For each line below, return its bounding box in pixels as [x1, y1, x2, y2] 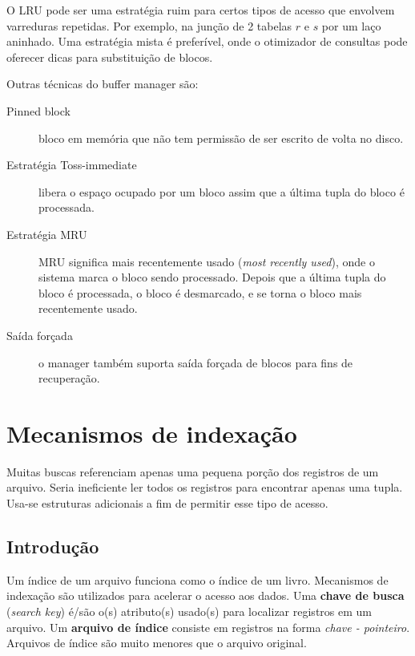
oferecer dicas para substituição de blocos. [6, 48, 213, 65]
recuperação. [38, 370, 100, 387]
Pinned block [6, 102, 71, 119]
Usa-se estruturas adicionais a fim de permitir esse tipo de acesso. [6, 495, 328, 511]
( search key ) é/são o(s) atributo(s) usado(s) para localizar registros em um [6, 602, 372, 619]
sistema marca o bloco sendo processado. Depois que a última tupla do [38, 269, 386, 285]
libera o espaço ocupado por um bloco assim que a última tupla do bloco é [38, 183, 405, 200]
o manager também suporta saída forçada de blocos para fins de [38, 354, 353, 371]
